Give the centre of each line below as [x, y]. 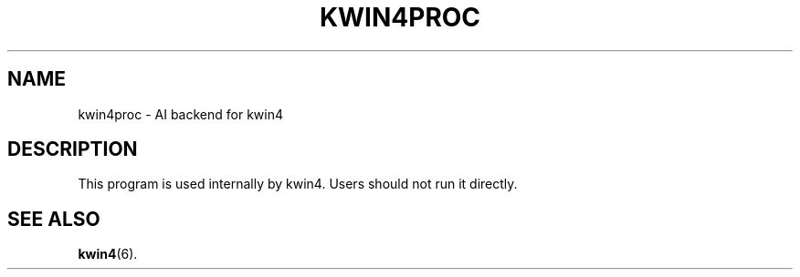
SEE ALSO [54, 219]
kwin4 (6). [108, 254]
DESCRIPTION [73, 149]
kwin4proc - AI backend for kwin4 [181, 114]
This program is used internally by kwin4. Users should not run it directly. [298, 184]
